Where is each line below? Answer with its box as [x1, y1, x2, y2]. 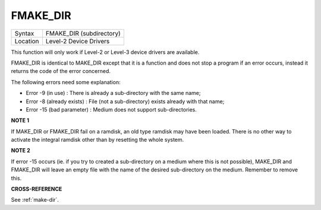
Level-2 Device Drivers [45, 37, 110, 45]
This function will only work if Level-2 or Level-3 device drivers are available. [11, 48, 200, 56]
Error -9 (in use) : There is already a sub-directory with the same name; [26, 90, 201, 97]
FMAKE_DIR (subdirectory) [45, 29, 121, 37]
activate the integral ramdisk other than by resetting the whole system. [11, 136, 184, 144]
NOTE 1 [11, 117, 30, 124]
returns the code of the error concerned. [11, 68, 111, 75]
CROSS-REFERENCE [11, 186, 62, 193]
